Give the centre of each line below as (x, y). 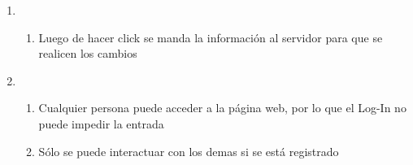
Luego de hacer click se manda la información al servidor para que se (211, 37)
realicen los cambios (88, 53)
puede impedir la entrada (101, 123)
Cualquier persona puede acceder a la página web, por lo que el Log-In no (222, 108)
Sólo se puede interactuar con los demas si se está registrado (189, 151)
